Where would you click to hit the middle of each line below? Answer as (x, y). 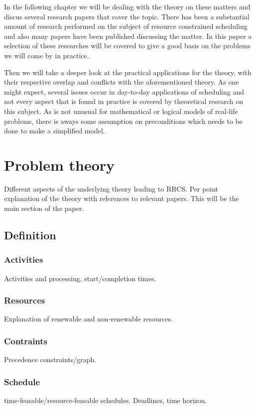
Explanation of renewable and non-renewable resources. (88, 319)
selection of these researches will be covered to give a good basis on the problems (128, 46)
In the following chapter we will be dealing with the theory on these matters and (127, 6)
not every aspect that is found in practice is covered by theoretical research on (124, 101)
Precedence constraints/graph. (50, 359)
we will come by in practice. (47, 55)
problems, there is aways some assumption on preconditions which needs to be (124, 121)
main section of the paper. (44, 208)
